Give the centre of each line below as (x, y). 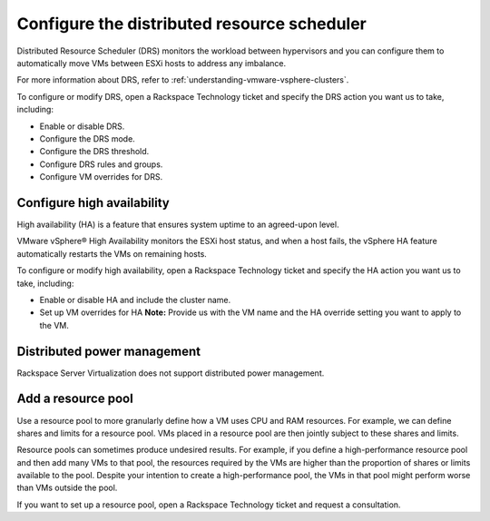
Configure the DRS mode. (87, 138)
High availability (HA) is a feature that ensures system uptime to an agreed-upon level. (178, 224)
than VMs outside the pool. (67, 488)
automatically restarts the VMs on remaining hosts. (112, 253)
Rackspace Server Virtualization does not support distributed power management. (171, 373)
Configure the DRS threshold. (94, 152)
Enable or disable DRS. (82, 126)
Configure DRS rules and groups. (101, 164)
